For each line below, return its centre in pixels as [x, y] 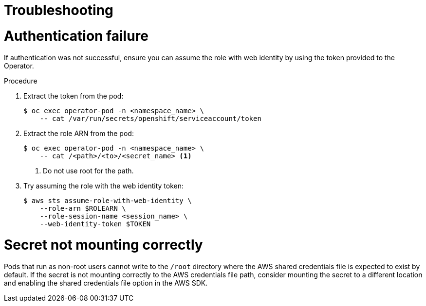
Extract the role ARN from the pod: [79, 133]
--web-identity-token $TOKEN [95, 224]
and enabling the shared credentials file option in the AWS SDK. [106, 283]
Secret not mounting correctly [103, 245]
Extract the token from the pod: [74, 96]
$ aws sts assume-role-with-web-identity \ [108, 200]
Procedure [21, 81]
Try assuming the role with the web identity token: [103, 186]
